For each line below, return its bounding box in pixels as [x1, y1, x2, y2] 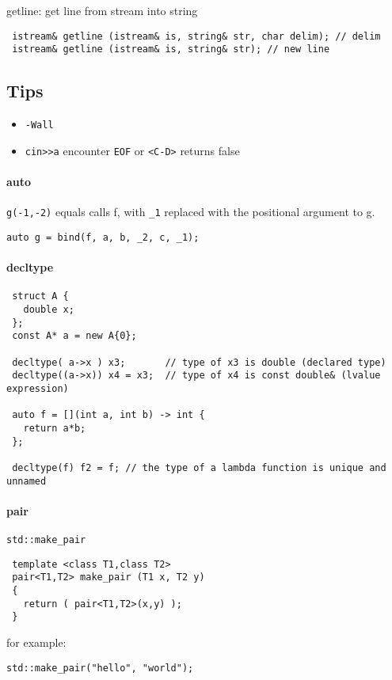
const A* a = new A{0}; [12, 330, 137, 342]
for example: [6, 633, 67, 650]
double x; [23, 303, 74, 315]
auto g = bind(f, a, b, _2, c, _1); [6, 231, 200, 243]
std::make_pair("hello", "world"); [6, 662, 194, 674]
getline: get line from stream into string [6, 2, 198, 18]
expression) [6, 382, 69, 394]
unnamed [6, 475, 47, 487]
